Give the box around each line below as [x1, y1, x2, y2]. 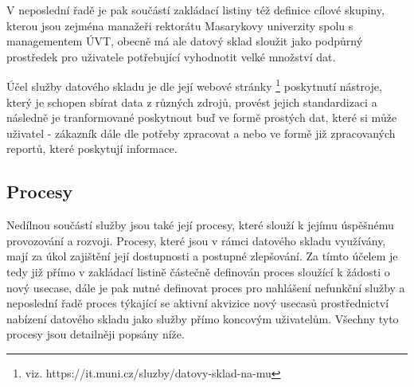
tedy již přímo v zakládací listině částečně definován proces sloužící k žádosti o [6, 263, 390, 279]
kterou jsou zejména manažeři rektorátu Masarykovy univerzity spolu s [6, 17, 353, 33]
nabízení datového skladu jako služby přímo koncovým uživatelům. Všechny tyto [6, 310, 399, 326]
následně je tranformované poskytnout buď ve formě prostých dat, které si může [6, 109, 397, 126]
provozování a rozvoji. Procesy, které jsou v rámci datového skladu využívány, [6, 232, 386, 248]
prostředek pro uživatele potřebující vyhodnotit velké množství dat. [6, 48, 336, 64]
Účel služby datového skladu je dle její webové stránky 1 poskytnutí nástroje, [6, 76, 382, 95]
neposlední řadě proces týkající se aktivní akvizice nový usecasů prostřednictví [6, 295, 389, 311]
